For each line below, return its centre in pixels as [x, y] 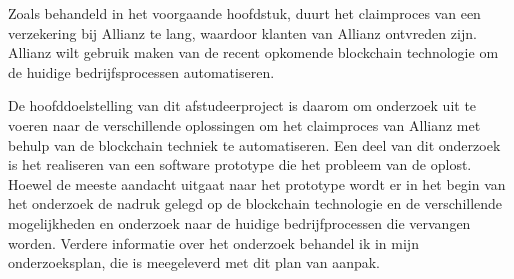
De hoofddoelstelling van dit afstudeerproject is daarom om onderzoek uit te [242, 105]
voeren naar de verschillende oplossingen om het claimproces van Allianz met [244, 124]
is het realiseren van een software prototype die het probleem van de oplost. [240, 164]
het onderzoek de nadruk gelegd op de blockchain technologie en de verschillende [255, 203]
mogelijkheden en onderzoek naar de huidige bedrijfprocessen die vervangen [239, 222]
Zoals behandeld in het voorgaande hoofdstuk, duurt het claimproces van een [244, 13]
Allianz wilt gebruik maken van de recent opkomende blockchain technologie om [253, 52]
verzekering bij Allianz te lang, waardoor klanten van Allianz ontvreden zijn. [242, 32]
